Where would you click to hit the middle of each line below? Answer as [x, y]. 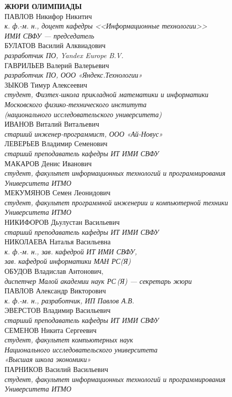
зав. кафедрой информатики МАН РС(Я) [68, 261]
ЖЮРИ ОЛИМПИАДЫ [43, 6]
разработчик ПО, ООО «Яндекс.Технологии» [73, 75]
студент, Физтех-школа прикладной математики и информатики [106, 94]
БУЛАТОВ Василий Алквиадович [55, 45]
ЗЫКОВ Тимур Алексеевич [46, 84]
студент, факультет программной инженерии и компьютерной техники [116, 202]
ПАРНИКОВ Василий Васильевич [56, 369]
